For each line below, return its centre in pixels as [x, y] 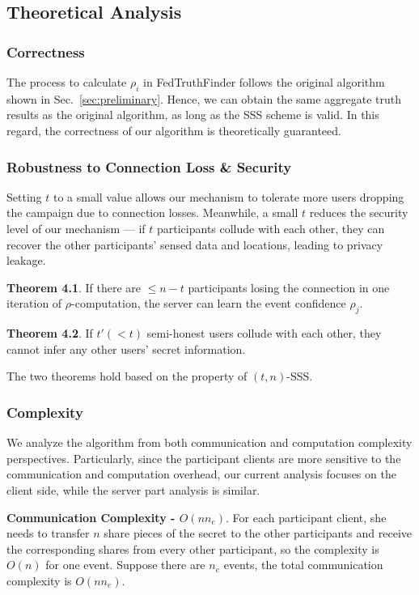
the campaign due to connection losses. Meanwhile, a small [152, 212]
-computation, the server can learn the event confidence [209, 303]
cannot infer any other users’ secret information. [126, 348]
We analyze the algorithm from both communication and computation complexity [209, 442]
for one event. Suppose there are [125, 565]
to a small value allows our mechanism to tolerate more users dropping [229, 196]
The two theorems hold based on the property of [127, 376]
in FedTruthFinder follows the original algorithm [264, 82]
